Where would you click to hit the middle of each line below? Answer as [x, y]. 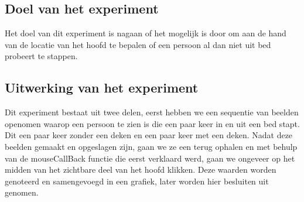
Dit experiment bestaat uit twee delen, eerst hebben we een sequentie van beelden [152, 112]
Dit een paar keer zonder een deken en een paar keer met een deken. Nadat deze [149, 135]
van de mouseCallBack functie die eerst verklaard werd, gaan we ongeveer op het [150, 158]
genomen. [22, 192]
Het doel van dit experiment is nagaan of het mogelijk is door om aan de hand [146, 33]
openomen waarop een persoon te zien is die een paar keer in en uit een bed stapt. [152, 123]
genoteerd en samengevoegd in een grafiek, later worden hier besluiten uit [137, 181]
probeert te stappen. [41, 56]
